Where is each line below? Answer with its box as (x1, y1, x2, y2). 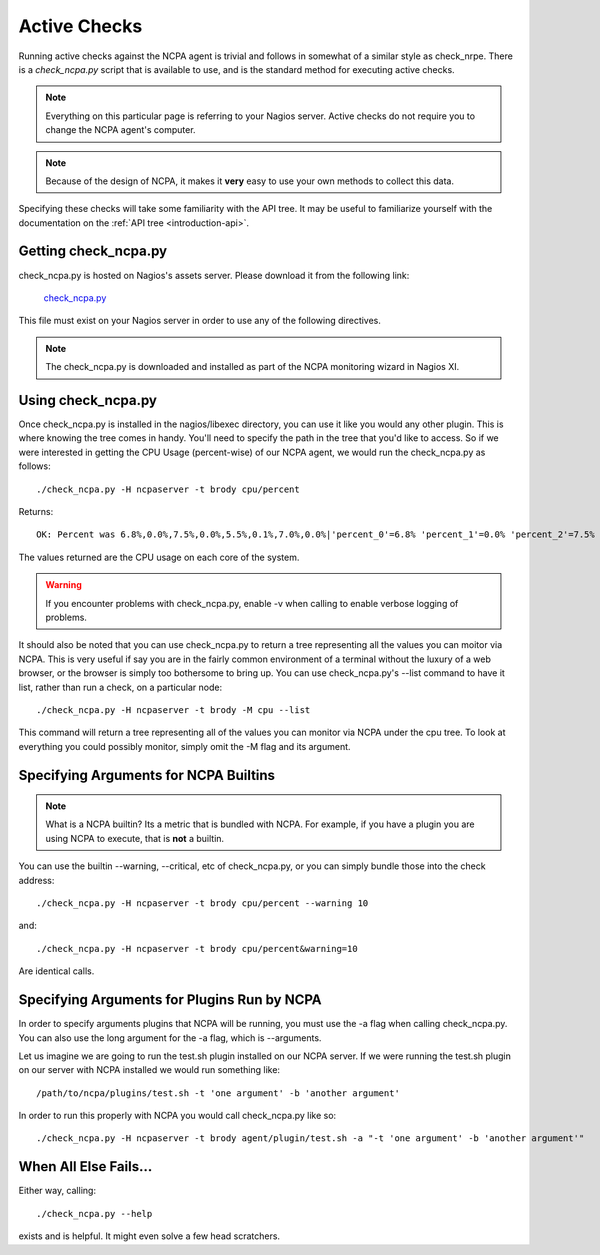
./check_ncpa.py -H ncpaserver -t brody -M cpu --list (36, 704, 311, 715)
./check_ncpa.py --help (36, 1208, 153, 1219)
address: (18, 874, 55, 886)
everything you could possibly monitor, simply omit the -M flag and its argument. (18, 740, 351, 752)
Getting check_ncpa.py (18, 243, 168, 260)
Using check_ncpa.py (18, 391, 157, 409)
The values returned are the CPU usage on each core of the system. (18, 551, 300, 563)
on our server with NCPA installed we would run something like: (18, 1064, 280, 1076)
